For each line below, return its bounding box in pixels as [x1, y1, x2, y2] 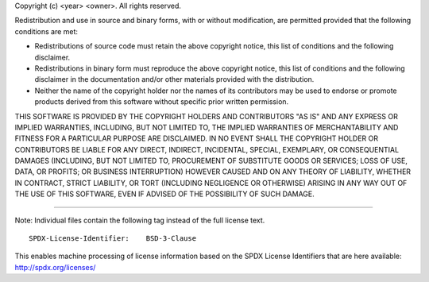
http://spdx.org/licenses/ [14, 262, 96, 272]
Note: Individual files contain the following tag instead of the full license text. [14, 215, 265, 225]
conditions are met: [14, 26, 79, 36]
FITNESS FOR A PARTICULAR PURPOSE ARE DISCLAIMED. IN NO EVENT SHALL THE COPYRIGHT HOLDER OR [14, 133, 379, 143]
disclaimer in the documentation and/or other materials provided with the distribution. [34, 75, 315, 84]
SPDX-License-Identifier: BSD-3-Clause [29, 234, 197, 243]
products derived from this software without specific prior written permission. [34, 97, 289, 106]
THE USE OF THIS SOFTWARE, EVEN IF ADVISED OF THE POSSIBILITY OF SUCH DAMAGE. [14, 189, 315, 199]
